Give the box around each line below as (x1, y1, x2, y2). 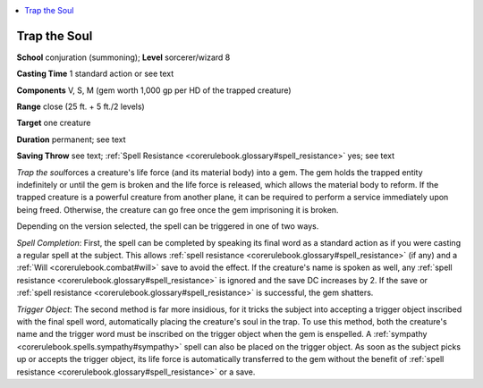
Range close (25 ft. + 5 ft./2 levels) (16, 101, 145, 112)
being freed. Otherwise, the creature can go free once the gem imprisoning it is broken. (16, 204, 339, 215)
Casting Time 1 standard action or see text (16, 68, 174, 80)
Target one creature (16, 117, 91, 129)
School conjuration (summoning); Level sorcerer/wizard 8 (16, 52, 231, 63)
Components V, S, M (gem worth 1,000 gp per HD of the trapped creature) (16, 85, 292, 96)
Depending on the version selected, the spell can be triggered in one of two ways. (16, 221, 319, 232)
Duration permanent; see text (16, 134, 126, 145)
